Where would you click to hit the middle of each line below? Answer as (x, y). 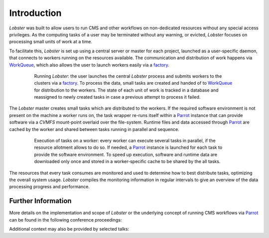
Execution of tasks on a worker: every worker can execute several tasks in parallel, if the (125, 141)
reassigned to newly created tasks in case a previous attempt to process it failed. (117, 97)
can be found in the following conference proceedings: (66, 220)
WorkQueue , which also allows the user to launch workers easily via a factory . (89, 65)
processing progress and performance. (49, 187)
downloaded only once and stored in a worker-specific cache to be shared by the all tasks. (127, 161)
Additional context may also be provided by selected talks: (69, 229)
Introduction (35, 13)
